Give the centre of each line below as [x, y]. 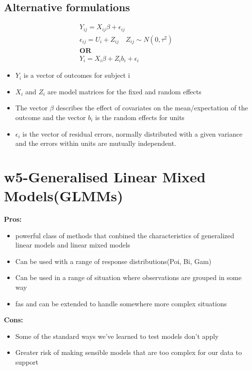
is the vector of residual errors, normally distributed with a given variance [133, 133]
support [27, 362]
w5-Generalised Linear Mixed [105, 176]
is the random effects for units [140, 117]
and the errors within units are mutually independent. [96, 143]
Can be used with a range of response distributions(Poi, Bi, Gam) [113, 261]
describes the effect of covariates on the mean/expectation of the [152, 108]
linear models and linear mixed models [73, 245]
